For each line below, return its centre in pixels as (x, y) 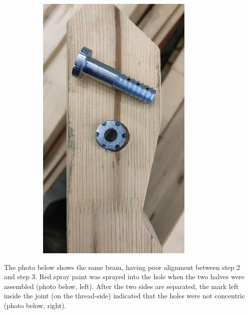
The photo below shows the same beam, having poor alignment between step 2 (122, 267)
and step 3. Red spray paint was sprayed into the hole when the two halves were (124, 277)
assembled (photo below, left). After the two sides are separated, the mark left (121, 286)
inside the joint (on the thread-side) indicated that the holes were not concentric (124, 296)
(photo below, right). (35, 305)
